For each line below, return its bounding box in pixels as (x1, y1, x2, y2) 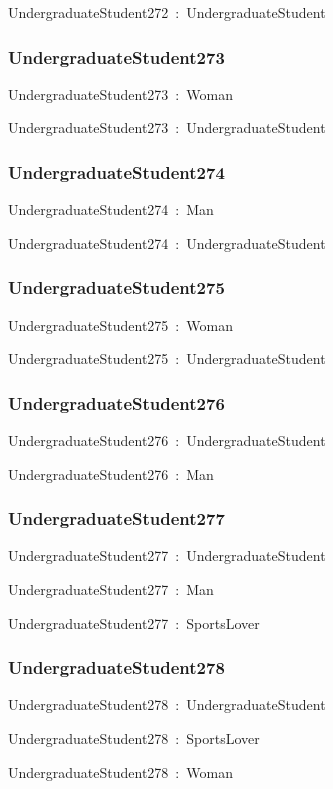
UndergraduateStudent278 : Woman (8, 761, 233, 782)
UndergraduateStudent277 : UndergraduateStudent (8, 545, 326, 566)
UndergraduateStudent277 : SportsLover (8, 612, 260, 633)
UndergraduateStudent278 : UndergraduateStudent (8, 694, 326, 715)
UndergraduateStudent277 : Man (8, 579, 214, 600)
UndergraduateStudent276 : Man (8, 463, 214, 484)
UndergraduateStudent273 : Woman (8, 83, 233, 104)
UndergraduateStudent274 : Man (8, 199, 214, 220)
